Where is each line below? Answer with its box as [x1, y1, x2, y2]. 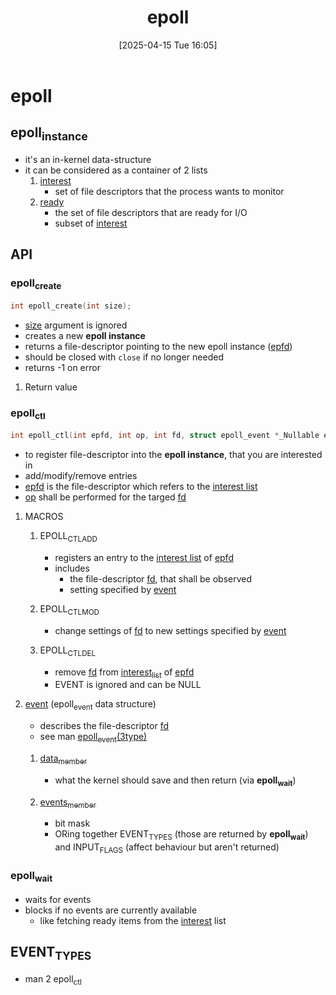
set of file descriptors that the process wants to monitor [54, 185, 285, 197]
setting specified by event [69, 584, 177, 595]
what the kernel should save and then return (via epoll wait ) [54, 774, 297, 788]
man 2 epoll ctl [24, 972, 82, 987]
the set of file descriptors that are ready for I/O [54, 206, 248, 218]
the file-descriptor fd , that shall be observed [69, 573, 253, 585]
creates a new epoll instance [24, 329, 146, 341]
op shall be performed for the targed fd [24, 491, 187, 503]
